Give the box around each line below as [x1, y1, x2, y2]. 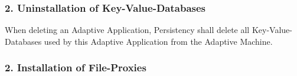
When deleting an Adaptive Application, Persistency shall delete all [5, 24, 250, 36]
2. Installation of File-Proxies [5, 60, 146, 75]
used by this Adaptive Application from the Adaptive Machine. [44, 35, 273, 47]
